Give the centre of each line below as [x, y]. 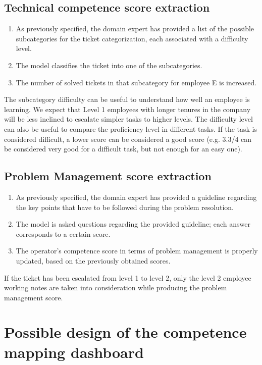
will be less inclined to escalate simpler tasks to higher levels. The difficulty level [128, 119]
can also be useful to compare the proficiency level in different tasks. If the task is [131, 128]
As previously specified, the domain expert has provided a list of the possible [135, 29]
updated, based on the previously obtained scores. [93, 260]
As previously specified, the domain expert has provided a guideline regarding [136, 197]
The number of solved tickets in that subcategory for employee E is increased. [136, 82]
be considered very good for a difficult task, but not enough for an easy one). [123, 149]
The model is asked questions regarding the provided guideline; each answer [133, 224]
